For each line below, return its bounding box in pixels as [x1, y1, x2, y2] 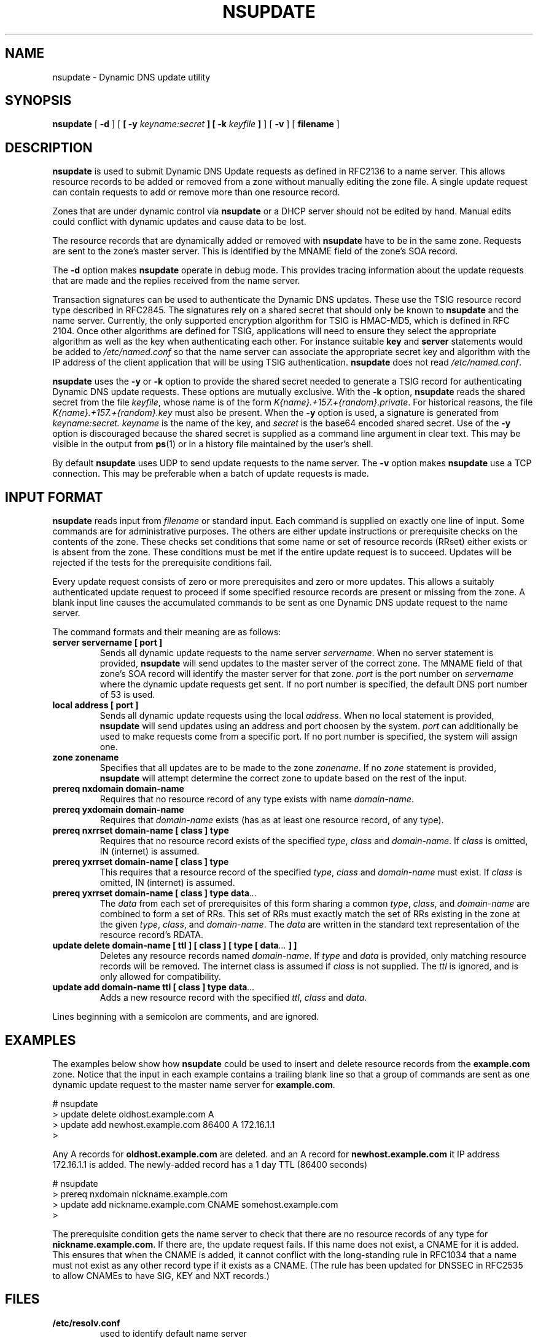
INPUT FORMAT [5, 489, 103, 505]
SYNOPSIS [5, 93, 72, 109]
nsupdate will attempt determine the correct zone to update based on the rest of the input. [99, 773, 467, 784]
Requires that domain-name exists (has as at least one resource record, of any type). [99, 815, 444, 826]
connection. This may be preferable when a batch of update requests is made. [52, 468, 369, 479]
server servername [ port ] [52, 637, 163, 648]
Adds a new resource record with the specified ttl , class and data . [99, 992, 367, 1003]
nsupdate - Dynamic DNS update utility [52, 71, 211, 82]
